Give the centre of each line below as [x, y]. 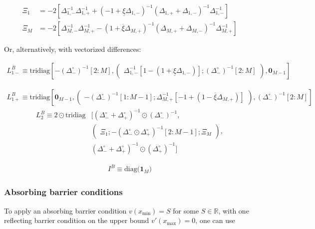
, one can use [215, 220]
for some [186, 210]
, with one [234, 210]
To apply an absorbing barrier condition [65, 210]
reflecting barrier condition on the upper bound [77, 220]
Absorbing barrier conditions [63, 192]
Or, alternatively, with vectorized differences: [73, 49]
